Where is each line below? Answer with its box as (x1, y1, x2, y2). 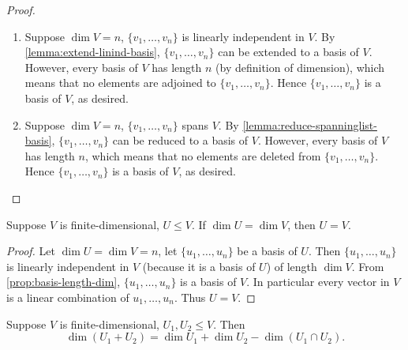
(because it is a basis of (142, 258, 256, 274)
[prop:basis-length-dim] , (6, 273, 121, 290)
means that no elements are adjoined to (24, 74, 216, 91)
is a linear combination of (6, 288, 129, 305)
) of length (266, 258, 317, 274)
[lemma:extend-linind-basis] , (24, 43, 160, 60)
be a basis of (237, 243, 298, 259)
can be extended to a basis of (218, 43, 359, 60)
